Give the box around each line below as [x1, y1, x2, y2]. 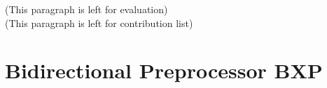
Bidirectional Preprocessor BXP [5, 56, 323, 85]
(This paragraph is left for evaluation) [5, 2, 168, 16]
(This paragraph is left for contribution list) [5, 15, 193, 30]
